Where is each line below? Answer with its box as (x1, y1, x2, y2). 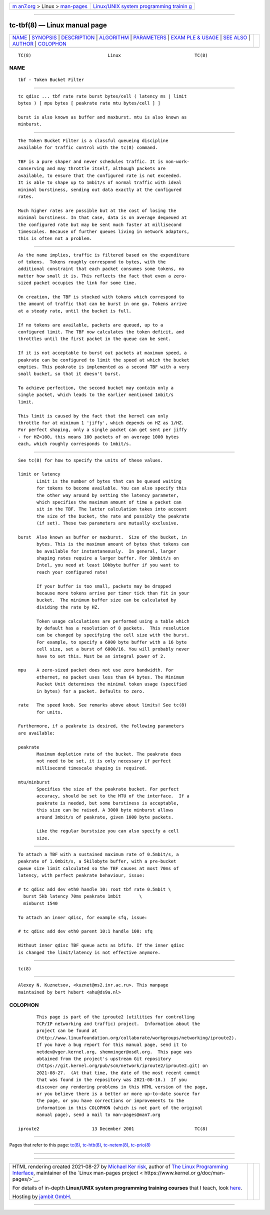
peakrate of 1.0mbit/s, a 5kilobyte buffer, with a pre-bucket (18, 858, 176, 864)
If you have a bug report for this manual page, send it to (36, 1042, 187, 1047)
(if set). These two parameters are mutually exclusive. (36, 520, 179, 526)
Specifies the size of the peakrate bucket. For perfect (36, 786, 179, 792)
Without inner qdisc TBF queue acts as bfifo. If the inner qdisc (18, 942, 184, 948)
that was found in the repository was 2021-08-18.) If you (36, 1077, 187, 1082)
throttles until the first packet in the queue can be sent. (18, 336, 171, 342)
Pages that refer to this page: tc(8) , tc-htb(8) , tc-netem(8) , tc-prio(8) (9, 1142, 151, 1148)
